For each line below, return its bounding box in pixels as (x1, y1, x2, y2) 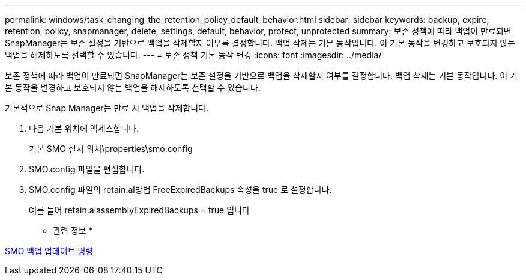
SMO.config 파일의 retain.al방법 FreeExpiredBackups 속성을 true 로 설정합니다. (29, 184, 332, 195)
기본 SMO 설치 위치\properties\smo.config (29, 144, 193, 154)
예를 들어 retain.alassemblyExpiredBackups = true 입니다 (29, 205, 250, 215)
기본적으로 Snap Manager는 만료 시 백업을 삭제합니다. (5, 103, 208, 113)
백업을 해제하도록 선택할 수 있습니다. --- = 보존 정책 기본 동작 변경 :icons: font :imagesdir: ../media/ (5, 50, 382, 60)
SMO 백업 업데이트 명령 (5, 246, 94, 256)
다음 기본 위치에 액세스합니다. (29, 123, 139, 133)
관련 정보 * (53, 225, 93, 236)
